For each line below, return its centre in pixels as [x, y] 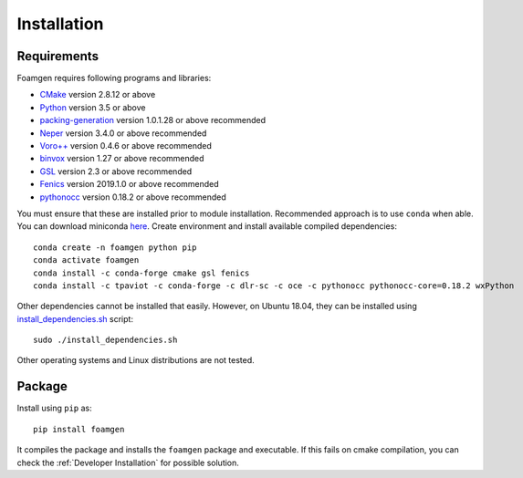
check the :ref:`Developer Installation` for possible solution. [128, 462]
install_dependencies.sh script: [75, 318]
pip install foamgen [79, 429]
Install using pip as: [55, 408]
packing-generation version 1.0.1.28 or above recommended [153, 120]
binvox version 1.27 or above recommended [122, 159]
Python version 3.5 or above [93, 107]
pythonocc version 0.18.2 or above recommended [133, 197]
